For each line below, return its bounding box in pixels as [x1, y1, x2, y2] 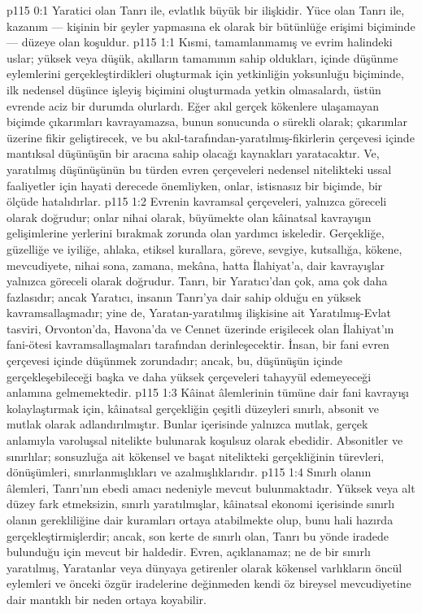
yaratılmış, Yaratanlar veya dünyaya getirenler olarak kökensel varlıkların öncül [7, 559, 402, 576]
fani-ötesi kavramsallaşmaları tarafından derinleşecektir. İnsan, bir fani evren [7, 336, 389, 353]
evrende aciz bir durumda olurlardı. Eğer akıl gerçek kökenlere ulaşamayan [7, 97, 379, 114]
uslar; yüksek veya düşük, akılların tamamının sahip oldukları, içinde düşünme [7, 49, 398, 66]
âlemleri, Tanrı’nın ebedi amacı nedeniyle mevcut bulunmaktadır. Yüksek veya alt [7, 479, 415, 496]
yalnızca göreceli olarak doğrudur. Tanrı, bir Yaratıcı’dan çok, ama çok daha [7, 272, 388, 289]
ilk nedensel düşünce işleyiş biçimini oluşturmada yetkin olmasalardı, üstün [7, 80, 381, 98]
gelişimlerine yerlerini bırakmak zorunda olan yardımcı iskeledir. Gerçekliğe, [7, 224, 385, 241]
